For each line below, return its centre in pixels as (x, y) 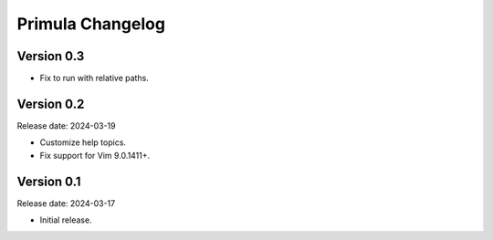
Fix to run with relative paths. (94, 78)
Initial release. (66, 220)
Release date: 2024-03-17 (66, 203)
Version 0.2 (51, 104)
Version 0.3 (51, 56)
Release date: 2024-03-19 (66, 125)
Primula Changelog (91, 24)
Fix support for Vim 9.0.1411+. (95, 155)
